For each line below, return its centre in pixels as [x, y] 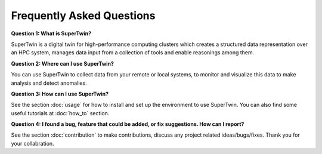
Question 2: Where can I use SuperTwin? [63, 63]
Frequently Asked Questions [83, 16]
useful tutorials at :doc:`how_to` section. [60, 113]
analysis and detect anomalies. [49, 83]
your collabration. [32, 143]
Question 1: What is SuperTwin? [51, 33]
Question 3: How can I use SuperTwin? [60, 94]
